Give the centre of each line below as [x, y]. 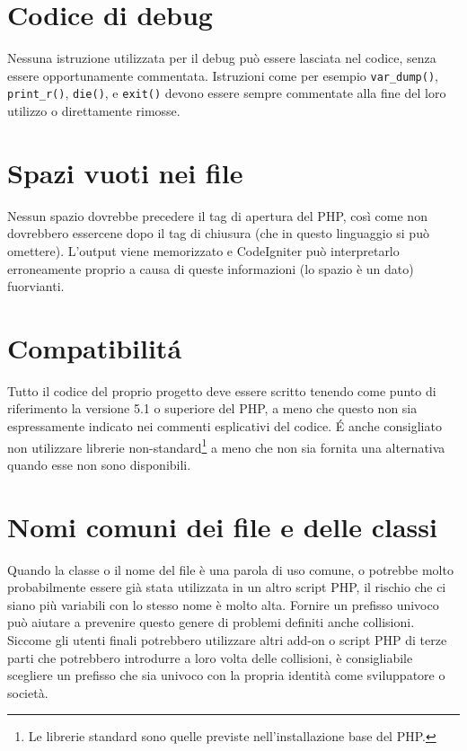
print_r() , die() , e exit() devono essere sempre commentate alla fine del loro [227, 93]
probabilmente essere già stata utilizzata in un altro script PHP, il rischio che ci [227, 587]
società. [28, 692]
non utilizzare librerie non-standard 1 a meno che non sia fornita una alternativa [226, 446]
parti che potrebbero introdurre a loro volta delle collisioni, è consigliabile [210, 657]
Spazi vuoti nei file [125, 172]
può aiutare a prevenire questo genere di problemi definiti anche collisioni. [211, 622]
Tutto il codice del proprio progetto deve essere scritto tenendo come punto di [222, 390]
